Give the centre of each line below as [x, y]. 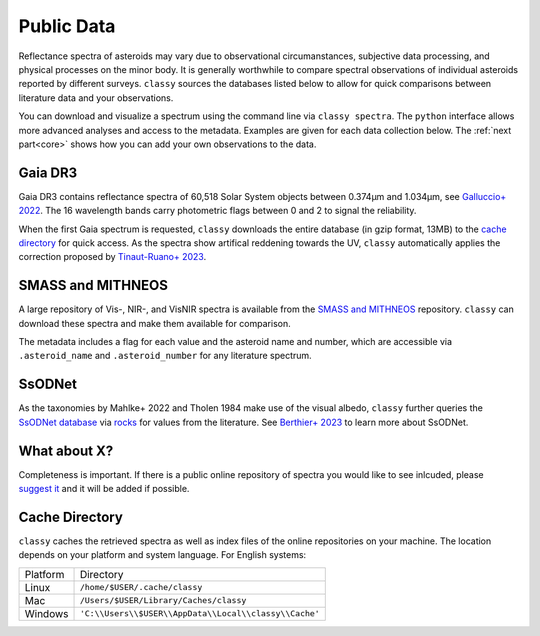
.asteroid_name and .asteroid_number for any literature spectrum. [165, 356]
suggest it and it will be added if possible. [104, 489]
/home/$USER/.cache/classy [141, 587]
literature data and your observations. [96, 97]
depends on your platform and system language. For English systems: [162, 555]
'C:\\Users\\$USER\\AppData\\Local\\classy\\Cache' [199, 613]
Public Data [67, 26]
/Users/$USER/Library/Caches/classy [163, 600]
